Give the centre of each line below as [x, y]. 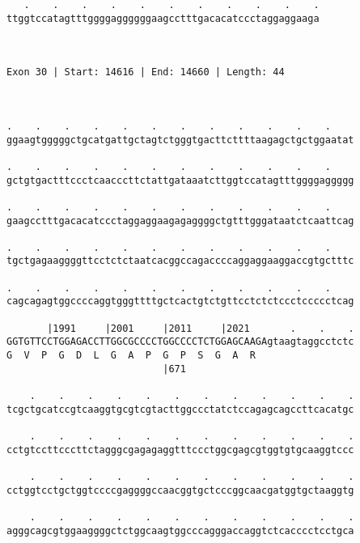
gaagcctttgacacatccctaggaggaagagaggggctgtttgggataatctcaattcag [180, 221]
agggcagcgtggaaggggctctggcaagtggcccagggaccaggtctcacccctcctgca [180, 530]
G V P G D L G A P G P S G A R [131, 356]
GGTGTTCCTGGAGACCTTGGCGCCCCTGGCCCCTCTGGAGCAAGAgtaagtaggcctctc [180, 342]
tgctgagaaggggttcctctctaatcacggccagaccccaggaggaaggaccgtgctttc [180, 261]
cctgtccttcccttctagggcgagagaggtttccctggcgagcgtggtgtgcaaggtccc [180, 450]
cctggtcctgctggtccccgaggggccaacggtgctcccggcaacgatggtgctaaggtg [180, 490]
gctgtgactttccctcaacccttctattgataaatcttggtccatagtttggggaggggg [180, 180]
